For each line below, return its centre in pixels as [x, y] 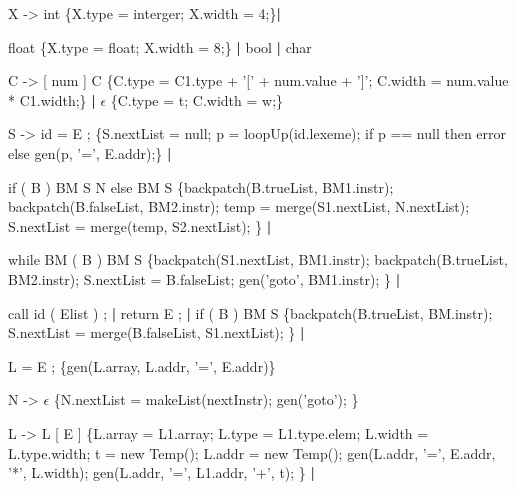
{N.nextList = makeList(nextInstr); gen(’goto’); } [206, 399]
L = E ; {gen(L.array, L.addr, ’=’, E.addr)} [142, 365]
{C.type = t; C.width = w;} [197, 99]
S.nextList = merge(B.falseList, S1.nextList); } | [156, 332]
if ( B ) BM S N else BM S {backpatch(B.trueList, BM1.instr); [201, 186]
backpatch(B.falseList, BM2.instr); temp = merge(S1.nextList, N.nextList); [239, 206]
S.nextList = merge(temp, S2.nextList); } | [140, 225]
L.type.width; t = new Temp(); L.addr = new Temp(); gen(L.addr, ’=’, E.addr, [252, 452]
